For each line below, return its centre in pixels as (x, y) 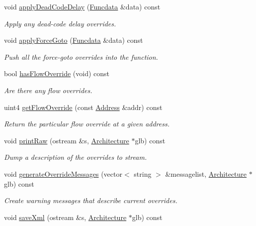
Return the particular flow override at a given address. (87, 124)
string (143, 173)
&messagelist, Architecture (206, 173)
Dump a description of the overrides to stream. (76, 157)
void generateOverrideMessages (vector (63, 173)
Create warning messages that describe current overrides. (91, 200)
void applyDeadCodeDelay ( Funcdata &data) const (82, 6)
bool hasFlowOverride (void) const (57, 73)
